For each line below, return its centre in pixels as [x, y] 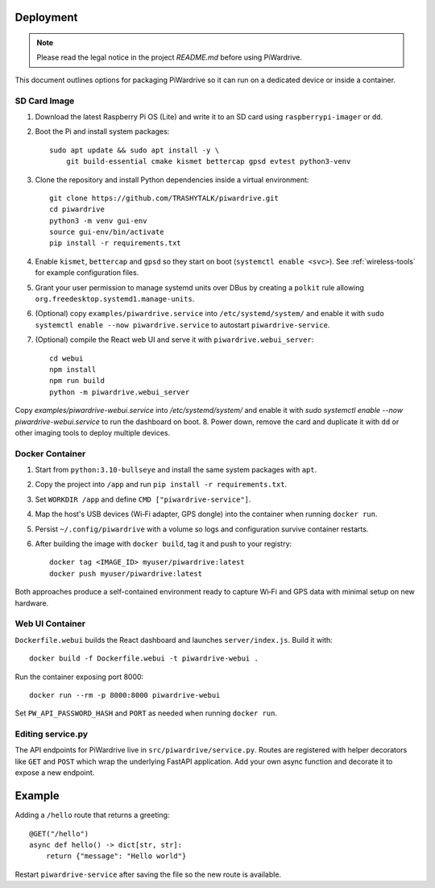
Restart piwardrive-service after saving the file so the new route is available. [148, 874]
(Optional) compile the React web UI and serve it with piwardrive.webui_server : [174, 340]
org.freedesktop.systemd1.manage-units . [115, 299]
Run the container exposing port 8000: [79, 677]
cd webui [66, 358]
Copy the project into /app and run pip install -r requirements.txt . [161, 485]
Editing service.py [52, 734]
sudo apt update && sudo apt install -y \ [135, 150]
